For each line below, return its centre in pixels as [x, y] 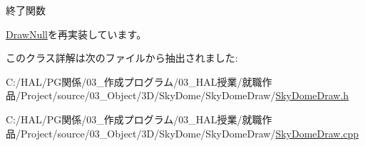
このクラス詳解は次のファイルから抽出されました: [122, 58]
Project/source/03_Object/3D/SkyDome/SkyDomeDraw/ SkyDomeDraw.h [185, 95]
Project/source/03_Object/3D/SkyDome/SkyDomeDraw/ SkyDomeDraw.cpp [190, 133]
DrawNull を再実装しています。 [76, 34]
